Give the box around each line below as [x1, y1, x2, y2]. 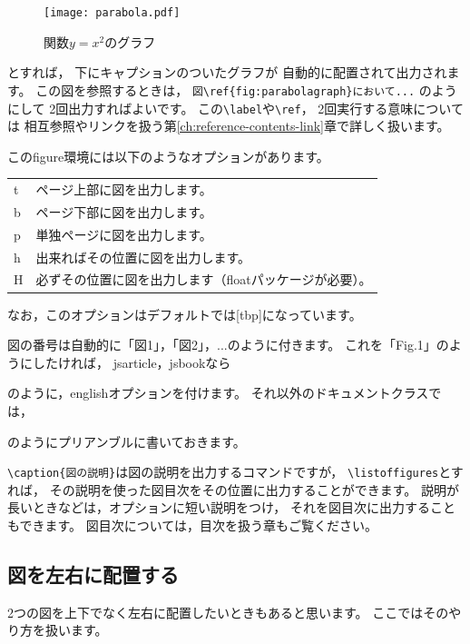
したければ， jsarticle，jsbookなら [32, 352, 231, 372]
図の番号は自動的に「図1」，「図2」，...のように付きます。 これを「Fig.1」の [7, 335, 449, 354]
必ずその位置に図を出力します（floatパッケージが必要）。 [35, 270, 372, 289]
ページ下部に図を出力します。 [35, 202, 212, 221]
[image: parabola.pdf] [44, 6, 181, 19]
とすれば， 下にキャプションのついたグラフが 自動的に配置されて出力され [7, 63, 447, 82]
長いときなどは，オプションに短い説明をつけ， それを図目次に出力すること [7, 498, 455, 517]
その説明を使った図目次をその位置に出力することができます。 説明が [49, 480, 459, 499]
